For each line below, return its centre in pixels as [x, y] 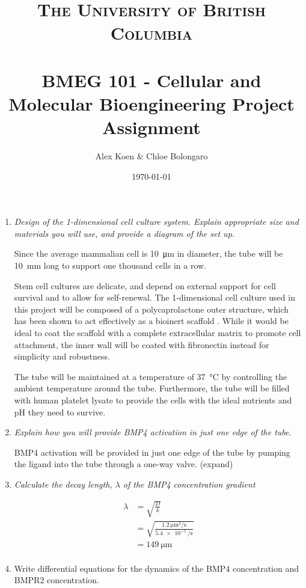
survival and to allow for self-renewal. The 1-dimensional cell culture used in [155, 297]
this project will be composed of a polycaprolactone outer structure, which [151, 309]
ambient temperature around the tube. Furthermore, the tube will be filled [152, 388]
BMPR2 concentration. [57, 580]
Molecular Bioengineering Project [151, 103]
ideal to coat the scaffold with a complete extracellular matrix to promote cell [158, 332]
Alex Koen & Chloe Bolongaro [151, 156]
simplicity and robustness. [62, 356]
